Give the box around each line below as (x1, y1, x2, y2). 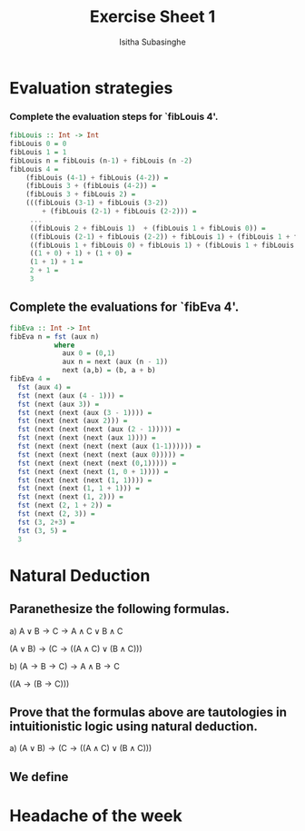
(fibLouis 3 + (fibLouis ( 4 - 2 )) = (25, 182, 156, 191)
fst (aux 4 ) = (17, 382, 71, 391)
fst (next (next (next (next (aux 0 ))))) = (17, 450, 184, 460)
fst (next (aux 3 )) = (17, 400, 100, 409)
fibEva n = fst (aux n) (9, 331, 100, 341)
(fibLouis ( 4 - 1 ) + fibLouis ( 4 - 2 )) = (25, 173, 169, 183)
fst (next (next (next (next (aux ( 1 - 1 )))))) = (17, 442, 202, 451)
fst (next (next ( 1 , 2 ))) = (17, 492, 124, 501)
